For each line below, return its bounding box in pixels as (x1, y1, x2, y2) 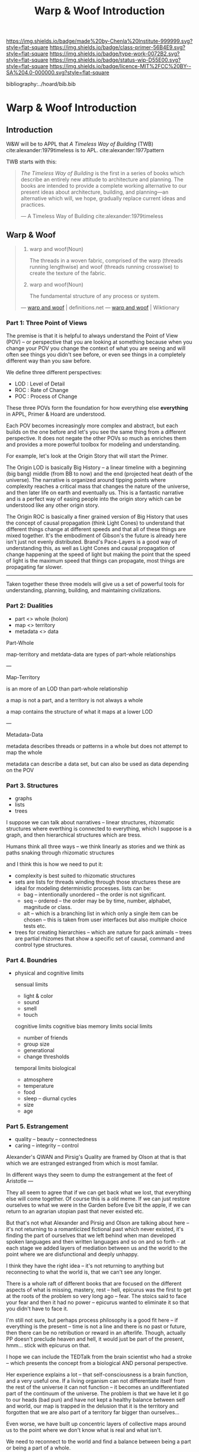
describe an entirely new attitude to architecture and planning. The (20, 176, 184, 183)
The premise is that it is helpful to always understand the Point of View (6, 332, 179, 339)
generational (23, 1047, 54, 1054)
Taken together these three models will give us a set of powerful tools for (6, 580, 185, 587)
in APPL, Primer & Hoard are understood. (6, 410, 106, 418)
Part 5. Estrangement (6, 1122, 69, 1130)
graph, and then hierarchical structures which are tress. (6, 831, 142, 839)
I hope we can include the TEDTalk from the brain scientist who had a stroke (6, 1353, 192, 1360)
